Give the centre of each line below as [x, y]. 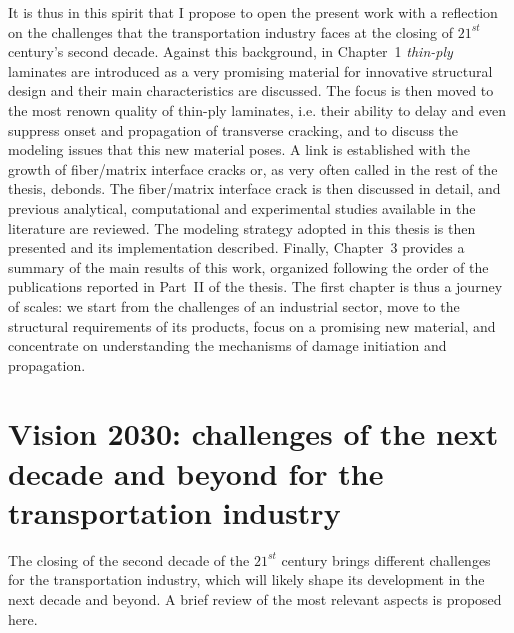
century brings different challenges [386, 559]
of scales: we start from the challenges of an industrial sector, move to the [234, 305]
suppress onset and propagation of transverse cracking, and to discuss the [233, 129]
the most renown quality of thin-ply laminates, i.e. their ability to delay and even [257, 109]
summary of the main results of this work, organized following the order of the [248, 266]
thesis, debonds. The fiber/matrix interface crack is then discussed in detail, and [254, 188]
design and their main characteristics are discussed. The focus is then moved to [251, 90]
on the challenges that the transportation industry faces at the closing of [231, 31]
